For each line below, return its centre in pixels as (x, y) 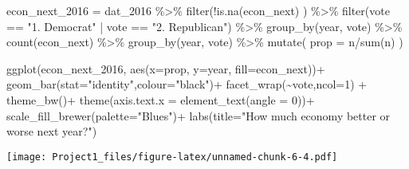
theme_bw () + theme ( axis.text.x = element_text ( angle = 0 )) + (161, 99)
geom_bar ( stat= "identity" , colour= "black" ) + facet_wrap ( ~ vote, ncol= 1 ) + (187, 84)
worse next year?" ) (52, 131)
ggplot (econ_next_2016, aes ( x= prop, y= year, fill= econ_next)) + (166, 68)
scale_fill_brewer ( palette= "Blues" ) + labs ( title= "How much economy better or (199, 115)
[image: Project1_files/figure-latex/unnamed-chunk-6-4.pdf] (172, 157)
